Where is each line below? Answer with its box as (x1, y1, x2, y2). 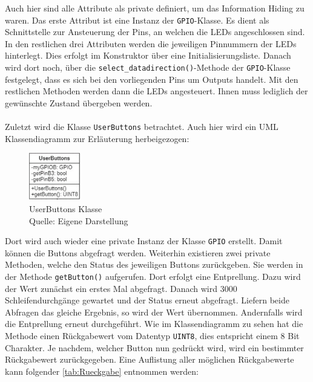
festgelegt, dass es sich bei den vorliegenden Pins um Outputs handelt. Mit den (5, 73, 298, 85)
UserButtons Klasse (29, 202, 102, 215)
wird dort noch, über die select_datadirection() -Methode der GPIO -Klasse (5, 61, 291, 74)
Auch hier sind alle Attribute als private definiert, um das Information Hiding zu (5, 2, 305, 14)
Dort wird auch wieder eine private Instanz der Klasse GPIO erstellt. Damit (5, 235, 283, 247)
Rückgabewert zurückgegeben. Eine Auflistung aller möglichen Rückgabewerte (5, 353, 294, 366)
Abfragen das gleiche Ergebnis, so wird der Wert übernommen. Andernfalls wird (5, 305, 303, 318)
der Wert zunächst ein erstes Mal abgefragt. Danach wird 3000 (5, 282, 237, 294)
